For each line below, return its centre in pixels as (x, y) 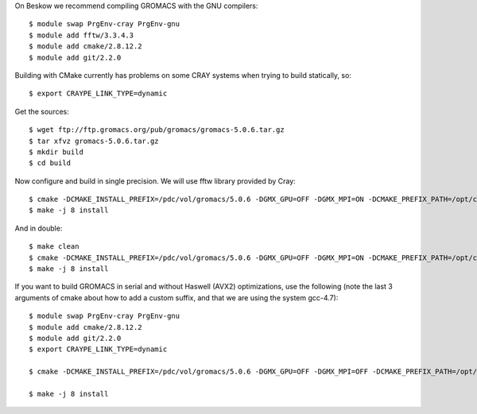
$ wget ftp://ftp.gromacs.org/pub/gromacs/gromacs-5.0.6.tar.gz (157, 130)
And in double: (39, 228)
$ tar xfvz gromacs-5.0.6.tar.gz (94, 141)
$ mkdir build (56, 152)
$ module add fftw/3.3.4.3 (81, 35)
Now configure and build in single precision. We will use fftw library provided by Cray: (155, 181)
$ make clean (54, 247)
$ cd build (50, 163)
